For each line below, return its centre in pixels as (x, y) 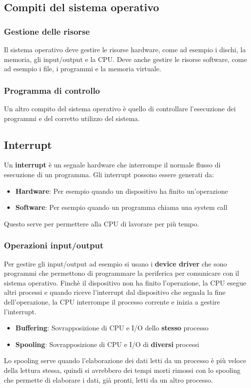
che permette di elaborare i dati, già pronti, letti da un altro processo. (108, 379)
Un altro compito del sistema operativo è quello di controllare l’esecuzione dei (120, 108)
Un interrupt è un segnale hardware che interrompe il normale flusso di (112, 165)
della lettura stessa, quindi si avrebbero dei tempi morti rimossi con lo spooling (122, 370)
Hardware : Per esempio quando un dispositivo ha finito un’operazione (122, 191)
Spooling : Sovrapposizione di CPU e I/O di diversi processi (107, 344)
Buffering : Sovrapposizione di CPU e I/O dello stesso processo (112, 328)
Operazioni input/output (54, 245)
